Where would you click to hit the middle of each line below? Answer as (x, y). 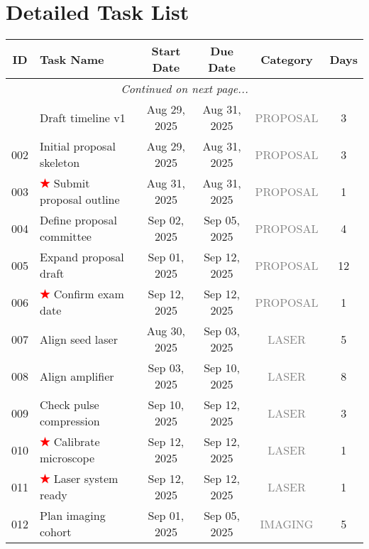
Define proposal (78, 220)
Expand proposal (82, 257)
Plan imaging (73, 516)
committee (66, 237)
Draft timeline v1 (83, 117)
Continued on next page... (184, 89)
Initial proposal (78, 146)
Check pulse (70, 405)
